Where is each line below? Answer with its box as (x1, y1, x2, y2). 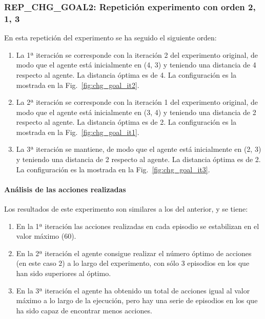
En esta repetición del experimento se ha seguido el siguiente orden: (4, 32, 217, 43)
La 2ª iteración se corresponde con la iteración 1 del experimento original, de (16, 97, 258, 107)
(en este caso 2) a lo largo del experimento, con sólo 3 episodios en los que (16, 258, 250, 268)
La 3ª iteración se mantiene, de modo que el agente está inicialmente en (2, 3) (16, 144, 261, 154)
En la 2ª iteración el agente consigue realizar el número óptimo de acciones (16, 247, 252, 258)
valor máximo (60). (16, 231, 76, 241)
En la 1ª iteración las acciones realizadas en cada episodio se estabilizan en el (16, 220, 259, 231)
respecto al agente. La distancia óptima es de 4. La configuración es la (16, 69, 237, 80)
